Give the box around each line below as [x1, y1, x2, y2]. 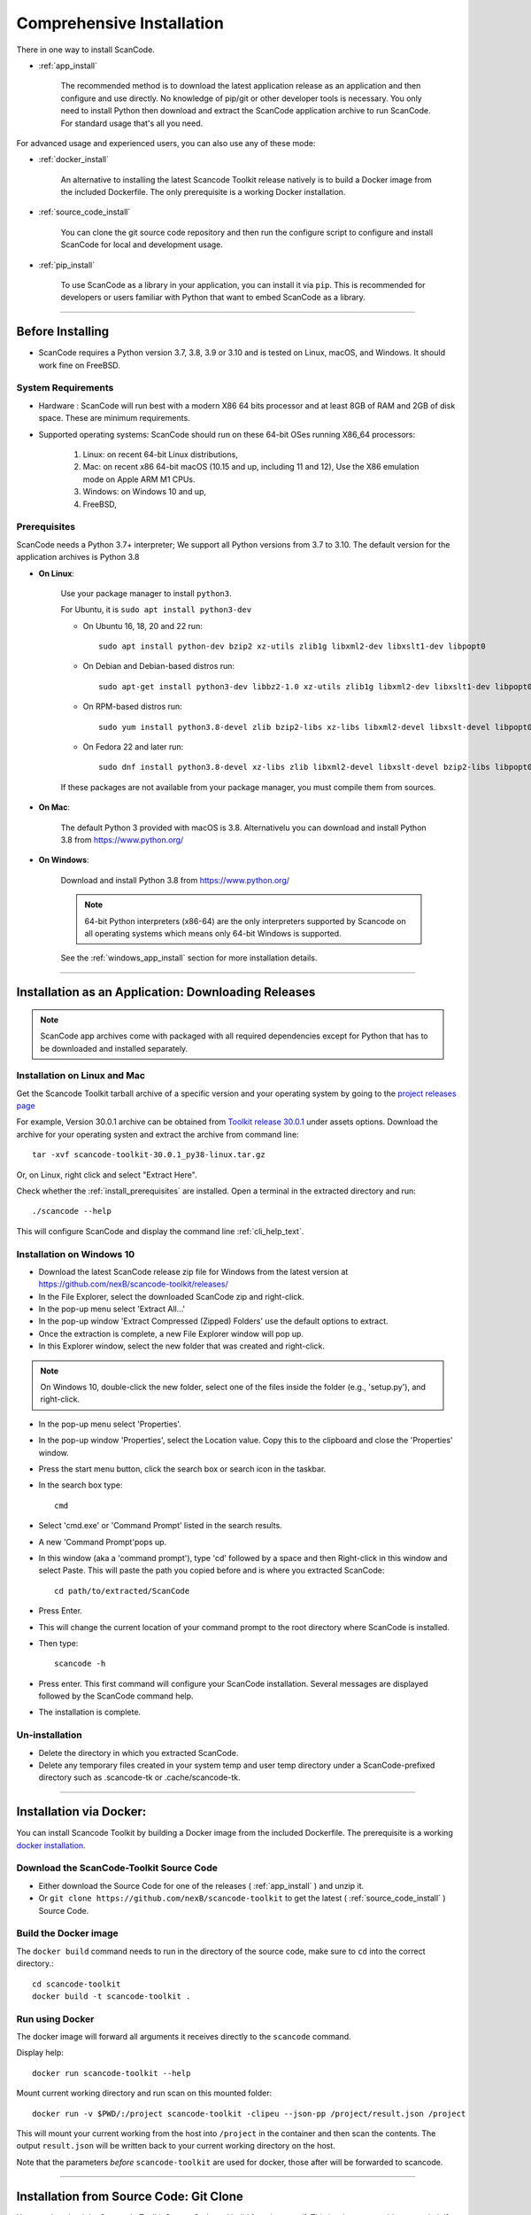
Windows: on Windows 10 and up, [82, 486, 207, 497]
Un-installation [16, 1729, 83, 1741]
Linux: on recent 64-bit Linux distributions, [82, 449, 238, 460]
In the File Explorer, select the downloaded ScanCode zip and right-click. [38, 1291, 304, 1302]
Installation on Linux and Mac [16, 1069, 146, 1082]
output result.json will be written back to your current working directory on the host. [16, 2141, 335, 2151]
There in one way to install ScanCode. [16, 44, 155, 55]
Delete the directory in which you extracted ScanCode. [38, 1747, 239, 1758]
